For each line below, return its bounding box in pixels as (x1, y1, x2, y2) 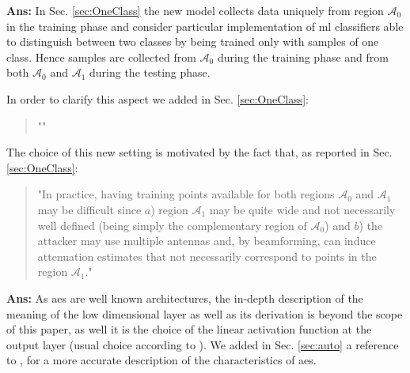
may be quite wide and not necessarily (209, 201, 396, 217)
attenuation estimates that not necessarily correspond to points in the (37, 247, 377, 264)
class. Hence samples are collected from (6, 48, 196, 65)
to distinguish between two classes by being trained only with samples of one (6, 33, 379, 50)
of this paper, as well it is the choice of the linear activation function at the (6, 321, 372, 337)
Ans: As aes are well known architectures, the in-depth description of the (6, 289, 363, 306)
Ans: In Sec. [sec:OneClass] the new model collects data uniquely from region (6, 2, 384, 18)
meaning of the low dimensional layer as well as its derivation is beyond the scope (6, 305, 403, 322)
